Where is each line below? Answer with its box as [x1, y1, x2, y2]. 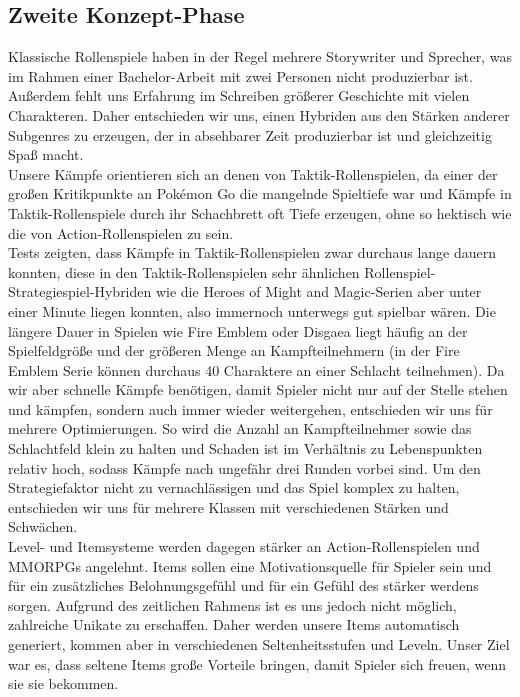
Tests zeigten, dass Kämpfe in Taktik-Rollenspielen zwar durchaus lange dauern [8, 242, 497, 263]
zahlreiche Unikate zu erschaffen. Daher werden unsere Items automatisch [8, 614, 460, 635]
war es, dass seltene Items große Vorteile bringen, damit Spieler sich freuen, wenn [8, 653, 507, 674]
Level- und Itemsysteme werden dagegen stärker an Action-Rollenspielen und [8, 536, 480, 557]
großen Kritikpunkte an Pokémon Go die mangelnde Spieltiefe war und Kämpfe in [8, 183, 512, 204]
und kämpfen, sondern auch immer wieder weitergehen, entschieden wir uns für [8, 398, 493, 419]
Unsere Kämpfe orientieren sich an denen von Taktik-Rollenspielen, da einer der [8, 163, 498, 184]
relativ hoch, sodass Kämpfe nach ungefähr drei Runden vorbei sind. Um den [8, 457, 481, 478]
